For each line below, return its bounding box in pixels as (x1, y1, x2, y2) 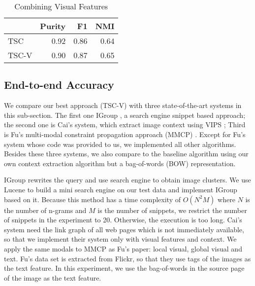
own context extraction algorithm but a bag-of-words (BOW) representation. (4, 158, 236, 168)
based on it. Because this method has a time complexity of (4, 194, 181, 204)
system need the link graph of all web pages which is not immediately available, (4, 224, 244, 234)
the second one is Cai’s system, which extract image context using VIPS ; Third (4, 119, 246, 130)
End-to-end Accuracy (4, 77, 114, 92)
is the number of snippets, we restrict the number (97, 205, 247, 215)
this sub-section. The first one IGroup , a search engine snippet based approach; (4, 109, 246, 120)
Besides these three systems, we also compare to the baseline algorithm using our (4, 148, 249, 159)
